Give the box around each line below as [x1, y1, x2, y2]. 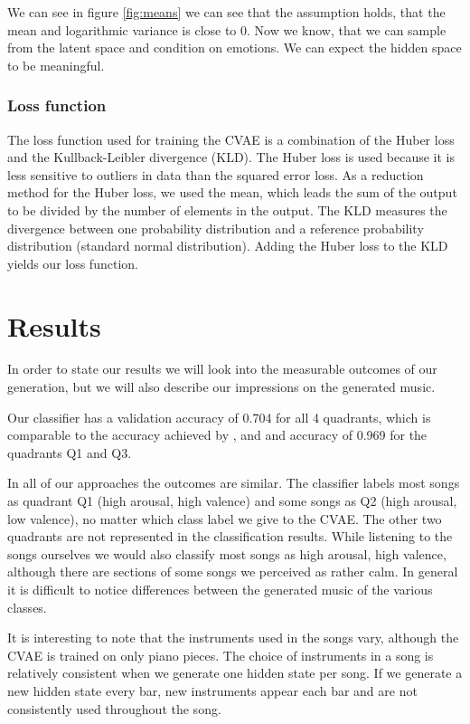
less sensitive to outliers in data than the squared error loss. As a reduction [7, 165, 424, 184]
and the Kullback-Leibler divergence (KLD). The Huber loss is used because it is [7, 148, 456, 167]
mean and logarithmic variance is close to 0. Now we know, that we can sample [7, 20, 446, 39]
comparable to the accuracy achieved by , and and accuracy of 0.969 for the [7, 425, 428, 444]
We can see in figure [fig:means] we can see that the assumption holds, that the [7, 3, 446, 21]
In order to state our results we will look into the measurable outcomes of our [7, 359, 437, 378]
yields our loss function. [7, 253, 138, 272]
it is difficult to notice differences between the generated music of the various [7, 580, 433, 598]
